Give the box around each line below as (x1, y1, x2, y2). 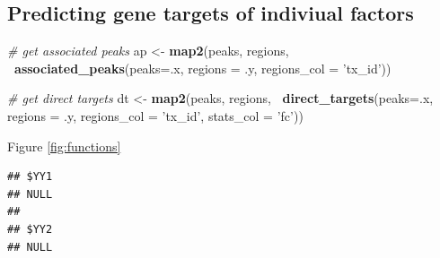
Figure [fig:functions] (7, 136, 121, 155)
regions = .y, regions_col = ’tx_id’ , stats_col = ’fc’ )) (7, 106, 304, 125)
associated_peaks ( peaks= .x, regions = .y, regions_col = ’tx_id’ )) (14, 58, 392, 77)
